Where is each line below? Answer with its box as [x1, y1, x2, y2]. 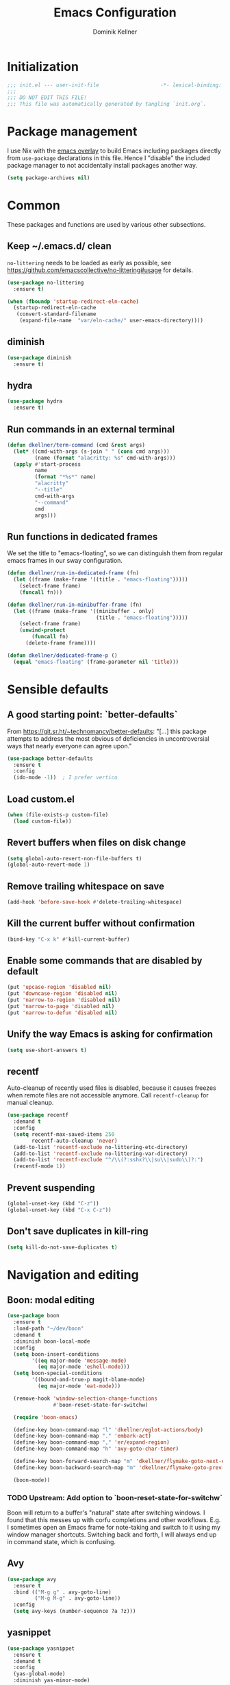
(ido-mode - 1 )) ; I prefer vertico [13, 774, 118, 781]
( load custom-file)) [13, 818, 72, 825]
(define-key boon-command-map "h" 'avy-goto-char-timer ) [13, 1445, 179, 1453]
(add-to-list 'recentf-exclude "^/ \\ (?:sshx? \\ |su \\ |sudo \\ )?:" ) [13, 1157, 204, 1163]
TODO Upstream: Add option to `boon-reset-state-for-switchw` [7, 1493, 222, 1502]
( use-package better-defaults [7, 755, 94, 762]
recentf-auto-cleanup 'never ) [31, 1137, 118, 1144]
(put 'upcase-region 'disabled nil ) [7, 984, 112, 991]
